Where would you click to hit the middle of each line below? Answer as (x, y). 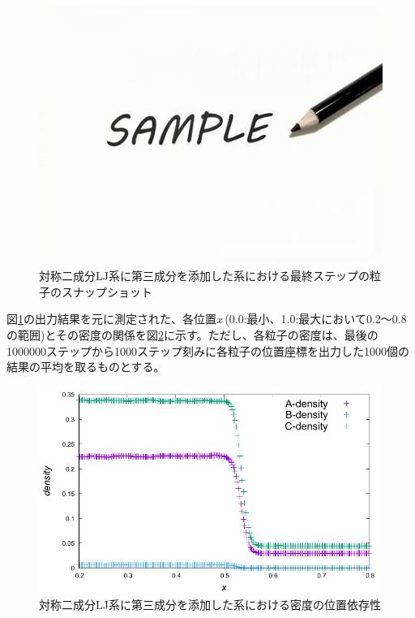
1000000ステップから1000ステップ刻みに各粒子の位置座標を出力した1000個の (208, 350)
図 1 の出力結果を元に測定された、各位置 (111, 319)
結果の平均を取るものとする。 (86, 367)
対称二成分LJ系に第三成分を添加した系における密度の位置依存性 (210, 604)
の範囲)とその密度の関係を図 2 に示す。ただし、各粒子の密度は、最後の (193, 334)
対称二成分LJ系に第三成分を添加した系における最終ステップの (204, 276)
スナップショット (107, 291)
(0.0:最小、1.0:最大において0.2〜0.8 (316, 319)
